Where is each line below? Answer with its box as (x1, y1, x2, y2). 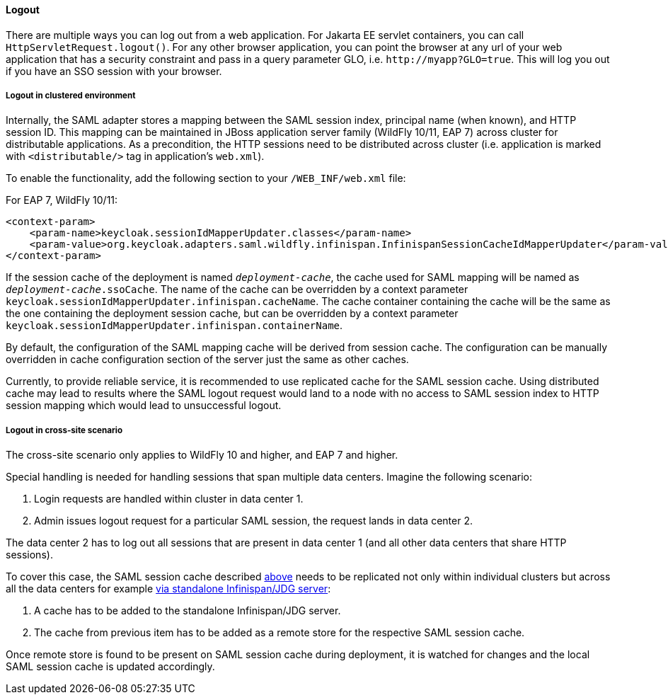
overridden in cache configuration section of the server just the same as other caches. (6, 353, 409, 366)
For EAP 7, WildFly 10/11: (6, 194, 118, 207)
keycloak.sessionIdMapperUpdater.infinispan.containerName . (6, 319, 343, 332)
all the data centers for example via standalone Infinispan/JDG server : (6, 583, 331, 595)
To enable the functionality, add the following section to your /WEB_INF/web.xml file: (6, 172, 406, 185)
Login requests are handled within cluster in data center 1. (34, 493, 304, 505)
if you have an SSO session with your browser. (6, 64, 222, 77)
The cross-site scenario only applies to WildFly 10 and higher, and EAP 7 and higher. (6, 449, 398, 461)
